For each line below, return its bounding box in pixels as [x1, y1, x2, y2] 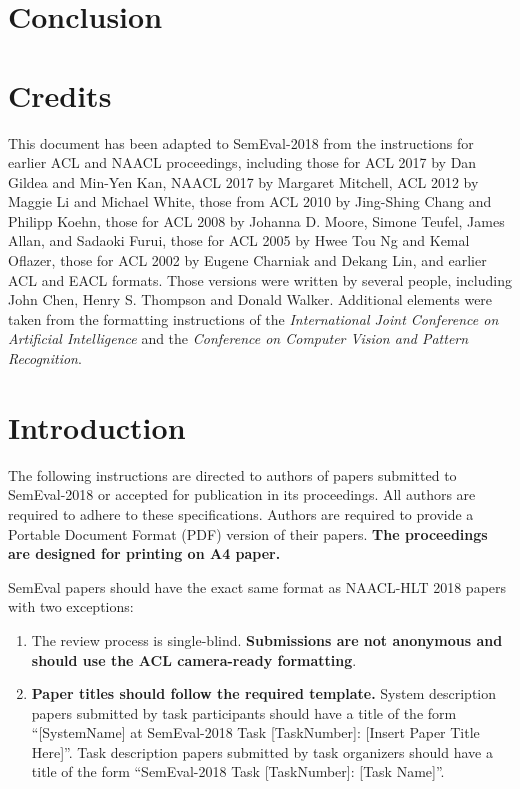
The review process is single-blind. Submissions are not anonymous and [31, 629, 503, 650]
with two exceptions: [8, 596, 134, 617]
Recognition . [8, 348, 82, 369]
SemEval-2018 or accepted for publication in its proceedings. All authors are [8, 484, 476, 505]
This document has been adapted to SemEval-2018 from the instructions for [8, 132, 474, 153]
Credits [8, 74, 112, 115]
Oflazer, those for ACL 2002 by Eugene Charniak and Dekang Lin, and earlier [8, 250, 487, 271]
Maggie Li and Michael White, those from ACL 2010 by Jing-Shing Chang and [8, 191, 492, 212]
